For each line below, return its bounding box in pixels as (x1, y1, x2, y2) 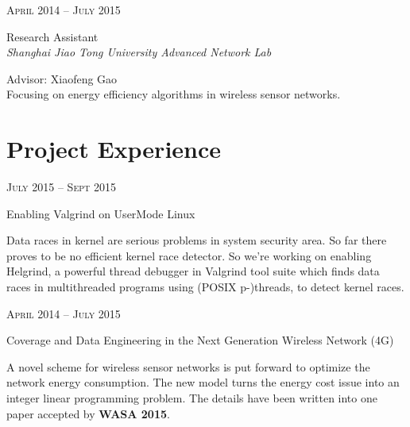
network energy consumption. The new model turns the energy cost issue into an (6, 374, 400, 390)
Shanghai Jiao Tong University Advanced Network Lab (6, 44, 272, 60)
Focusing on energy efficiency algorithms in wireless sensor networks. (6, 86, 341, 102)
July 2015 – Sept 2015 (6, 179, 116, 195)
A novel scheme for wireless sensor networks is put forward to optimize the (6, 358, 370, 375)
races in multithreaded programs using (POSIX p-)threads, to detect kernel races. (6, 279, 404, 295)
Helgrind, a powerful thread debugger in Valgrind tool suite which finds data (6, 263, 380, 279)
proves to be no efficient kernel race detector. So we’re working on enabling (6, 247, 372, 264)
